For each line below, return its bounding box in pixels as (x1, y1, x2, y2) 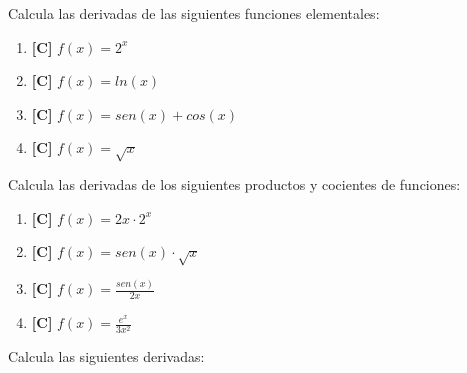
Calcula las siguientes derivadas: (8, 346, 205, 367)
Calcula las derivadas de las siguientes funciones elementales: (8, 3, 380, 23)
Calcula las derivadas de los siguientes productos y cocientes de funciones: (8, 174, 461, 195)
